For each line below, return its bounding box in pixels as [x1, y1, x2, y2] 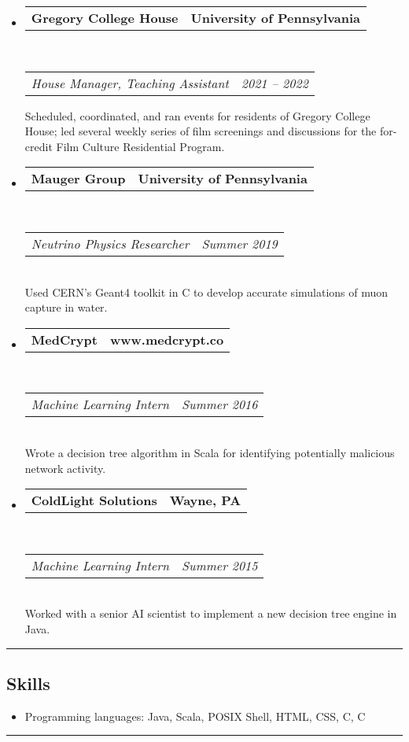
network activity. [24, 460, 106, 476]
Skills [6, 670, 50, 695]
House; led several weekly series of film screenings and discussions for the [24, 123, 377, 139]
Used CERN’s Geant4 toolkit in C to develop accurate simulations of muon [24, 283, 389, 300]
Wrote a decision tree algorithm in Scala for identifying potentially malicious [24, 444, 395, 460]
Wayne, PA [169, 491, 241, 510]
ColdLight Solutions [31, 491, 157, 510]
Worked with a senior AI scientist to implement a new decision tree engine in [24, 605, 397, 622]
